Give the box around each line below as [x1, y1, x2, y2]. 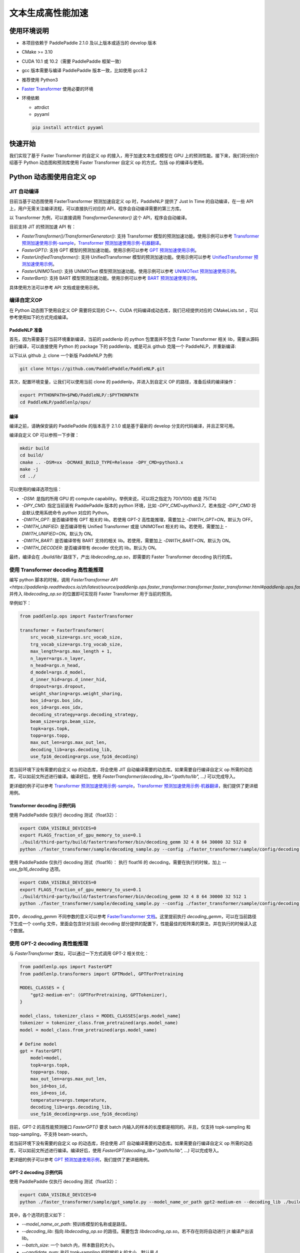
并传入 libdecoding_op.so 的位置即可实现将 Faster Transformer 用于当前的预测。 [9, 590, 175, 596]
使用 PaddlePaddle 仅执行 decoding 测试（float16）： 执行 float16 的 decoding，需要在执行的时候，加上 [9, 859, 221, 865]
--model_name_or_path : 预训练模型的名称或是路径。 [21, 1221, 130, 1227]
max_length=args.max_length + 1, [30, 649, 112, 654]
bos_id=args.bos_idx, [30, 697, 83, 703]
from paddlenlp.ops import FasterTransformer [19, 613, 133, 619]
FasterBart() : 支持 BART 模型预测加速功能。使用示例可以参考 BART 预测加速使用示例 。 [21, 275, 200, 281]
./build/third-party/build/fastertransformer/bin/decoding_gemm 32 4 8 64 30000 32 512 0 [19, 840, 247, 845]
